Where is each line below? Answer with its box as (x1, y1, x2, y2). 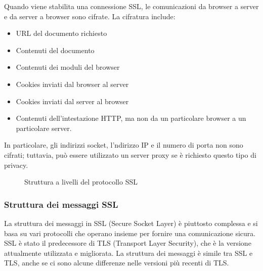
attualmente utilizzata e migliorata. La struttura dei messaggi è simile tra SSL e (4, 247, 253, 258)
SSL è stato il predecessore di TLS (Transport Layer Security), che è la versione (4, 238, 251, 248)
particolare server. (16, 122, 72, 133)
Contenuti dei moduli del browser (16, 62, 120, 72)
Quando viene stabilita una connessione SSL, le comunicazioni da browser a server (4, 1, 259, 11)
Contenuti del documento (16, 44, 95, 55)
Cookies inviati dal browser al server (16, 78, 129, 89)
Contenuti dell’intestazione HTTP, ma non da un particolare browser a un (16, 113, 246, 123)
